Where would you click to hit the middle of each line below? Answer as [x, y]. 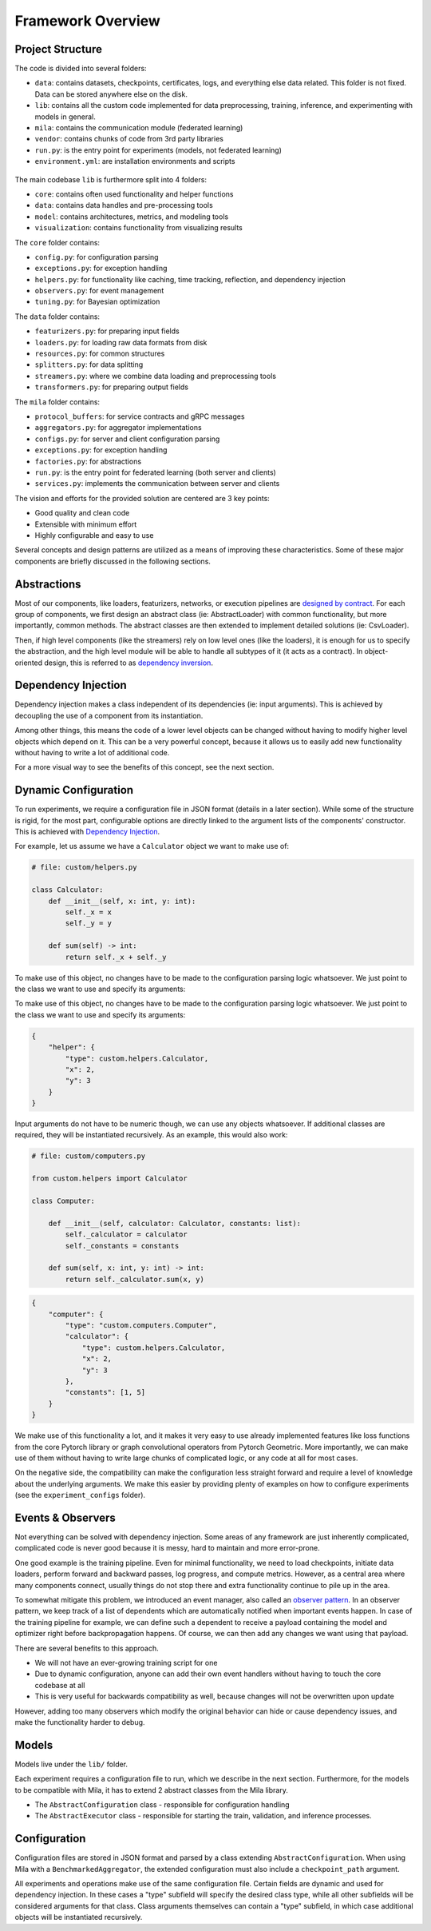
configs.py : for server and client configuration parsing [127, 439]
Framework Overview [88, 21]
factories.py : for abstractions [88, 461]
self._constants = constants [122, 1246]
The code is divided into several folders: [81, 69]
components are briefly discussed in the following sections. [113, 561]
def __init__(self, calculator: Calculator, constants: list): [175, 1223]
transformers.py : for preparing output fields [112, 387]
